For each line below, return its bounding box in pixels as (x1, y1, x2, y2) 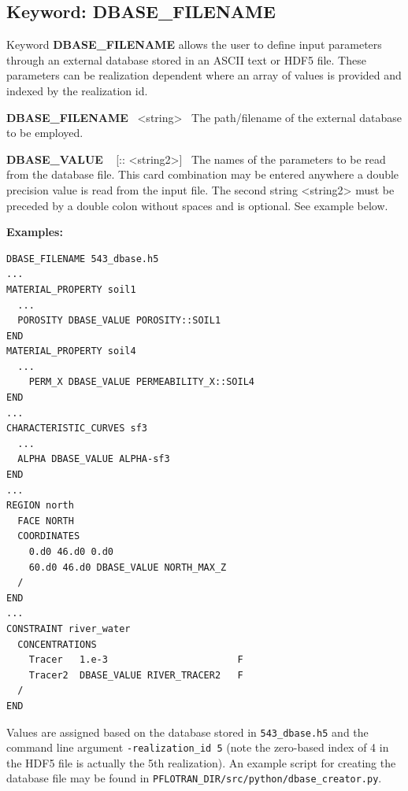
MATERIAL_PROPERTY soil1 (6, 283, 136, 295)
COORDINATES (17, 530, 80, 542)
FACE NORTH (17, 515, 74, 527)
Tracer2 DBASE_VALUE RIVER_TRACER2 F (28, 669, 243, 681)
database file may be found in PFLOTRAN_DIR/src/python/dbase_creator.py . (6, 770, 382, 786)
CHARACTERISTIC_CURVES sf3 (6, 423, 147, 434)
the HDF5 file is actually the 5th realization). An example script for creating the (6, 754, 396, 771)
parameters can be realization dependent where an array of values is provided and (6, 67, 402, 83)
